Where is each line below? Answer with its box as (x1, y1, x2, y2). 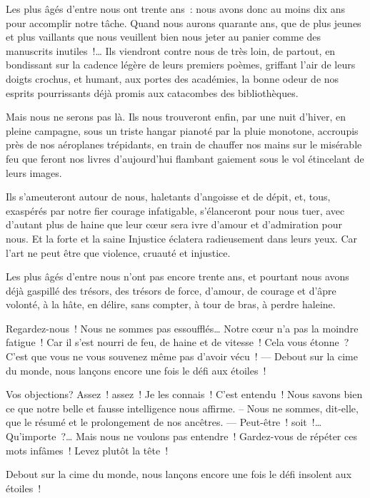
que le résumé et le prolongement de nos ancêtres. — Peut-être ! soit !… (6, 415, 322, 430)
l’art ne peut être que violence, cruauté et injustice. (6, 245, 231, 260)
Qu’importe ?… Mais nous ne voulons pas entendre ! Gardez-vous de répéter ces (6, 429, 357, 444)
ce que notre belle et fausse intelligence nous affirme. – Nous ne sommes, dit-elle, (6, 400, 359, 415)
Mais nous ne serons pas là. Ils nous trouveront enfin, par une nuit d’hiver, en (6, 109, 346, 124)
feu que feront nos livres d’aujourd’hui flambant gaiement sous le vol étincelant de (6, 151, 364, 166)
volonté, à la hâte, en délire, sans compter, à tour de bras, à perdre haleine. (6, 297, 336, 312)
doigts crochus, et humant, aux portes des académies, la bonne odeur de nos (6, 71, 339, 86)
